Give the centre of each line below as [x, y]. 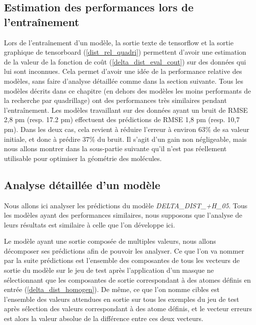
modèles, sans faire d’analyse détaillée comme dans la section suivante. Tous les [124, 81]
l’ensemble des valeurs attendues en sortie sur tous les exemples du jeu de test [122, 299]
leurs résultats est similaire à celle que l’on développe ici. [90, 224]
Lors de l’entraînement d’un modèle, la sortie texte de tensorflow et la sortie [119, 42]
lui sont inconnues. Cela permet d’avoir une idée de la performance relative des [123, 71]
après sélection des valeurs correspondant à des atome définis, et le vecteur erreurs [128, 309]
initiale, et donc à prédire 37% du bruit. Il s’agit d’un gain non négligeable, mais [126, 139]
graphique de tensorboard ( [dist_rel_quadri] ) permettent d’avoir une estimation [125, 52]
